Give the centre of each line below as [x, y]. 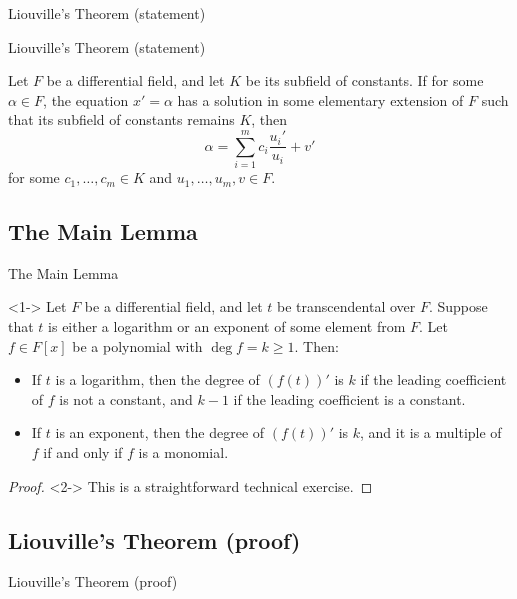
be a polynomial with [137, 345]
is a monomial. [183, 452]
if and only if [83, 452]
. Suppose [458, 306]
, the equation [86, 99]
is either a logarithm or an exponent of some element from [227, 326]
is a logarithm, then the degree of [157, 379]
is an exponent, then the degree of [160, 432]
